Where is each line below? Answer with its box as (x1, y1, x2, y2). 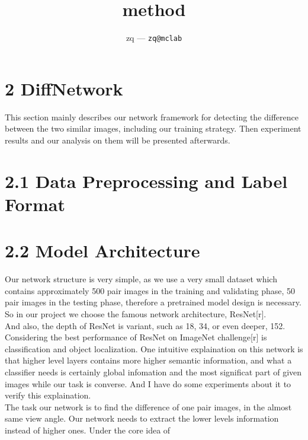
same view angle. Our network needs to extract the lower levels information (5, 412, 279, 425)
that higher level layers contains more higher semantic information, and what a (5, 354, 292, 366)
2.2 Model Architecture (5, 238, 200, 263)
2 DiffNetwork (5, 76, 123, 100)
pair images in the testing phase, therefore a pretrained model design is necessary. (5, 296, 301, 308)
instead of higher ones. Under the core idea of (5, 423, 171, 436)
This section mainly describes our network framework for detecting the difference (5, 110, 299, 123)
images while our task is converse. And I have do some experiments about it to (5, 377, 291, 390)
